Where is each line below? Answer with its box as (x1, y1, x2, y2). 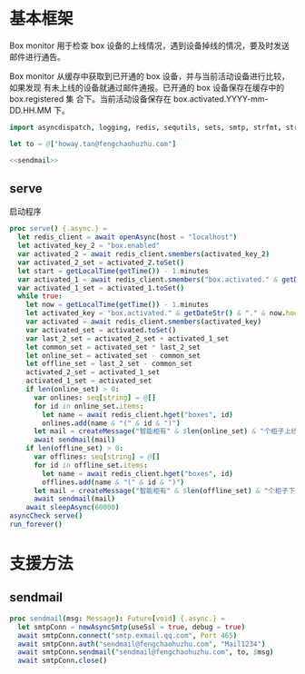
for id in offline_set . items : (33, 461, 148, 470)
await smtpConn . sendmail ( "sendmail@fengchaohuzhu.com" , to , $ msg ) (17, 648, 274, 657)
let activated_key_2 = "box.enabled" (17, 242, 161, 251)
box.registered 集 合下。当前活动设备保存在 (9, 93, 172, 104)
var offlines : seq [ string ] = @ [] (33, 452, 161, 461)
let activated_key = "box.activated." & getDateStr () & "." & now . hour (25, 309, 302, 318)
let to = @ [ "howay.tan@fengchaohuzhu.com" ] (9, 139, 177, 148)
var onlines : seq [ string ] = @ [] (33, 392, 156, 402)
